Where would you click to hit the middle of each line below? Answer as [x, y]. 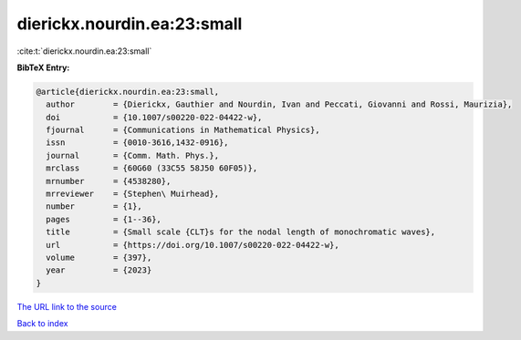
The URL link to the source [67, 306]
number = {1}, [94, 206]
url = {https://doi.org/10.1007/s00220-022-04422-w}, [193, 245]
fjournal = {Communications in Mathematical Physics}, [183, 130]
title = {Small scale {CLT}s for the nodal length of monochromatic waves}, [241, 232]
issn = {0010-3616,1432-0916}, [137, 143]
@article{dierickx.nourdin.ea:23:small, [127, 92]
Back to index [42, 324]
